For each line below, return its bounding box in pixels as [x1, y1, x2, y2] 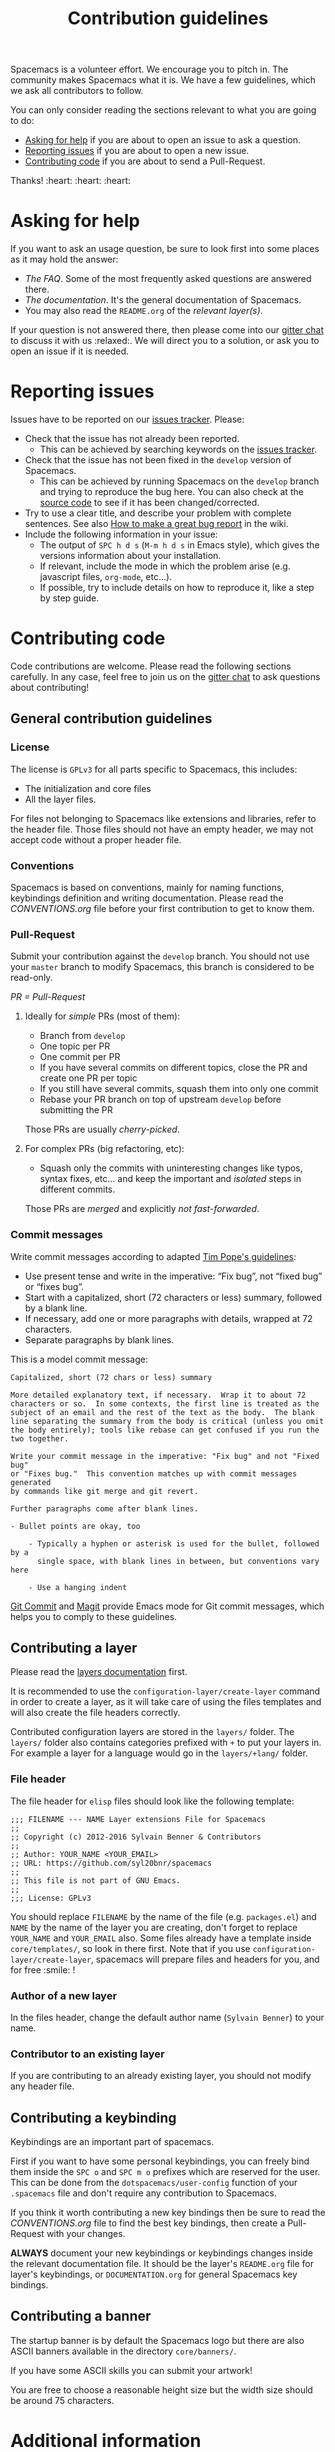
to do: [10, 115, 35, 127]
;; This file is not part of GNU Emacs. [10, 1875, 182, 1886]
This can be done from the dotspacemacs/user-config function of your [10, 2177, 298, 2189]
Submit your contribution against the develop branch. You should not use [10, 950, 310, 962]
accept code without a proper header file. [10, 833, 182, 846]
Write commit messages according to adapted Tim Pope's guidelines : [10, 1250, 297, 1262]
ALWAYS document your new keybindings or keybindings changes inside [10, 2247, 314, 2259]
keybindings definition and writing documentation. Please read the [10, 892, 284, 904]
